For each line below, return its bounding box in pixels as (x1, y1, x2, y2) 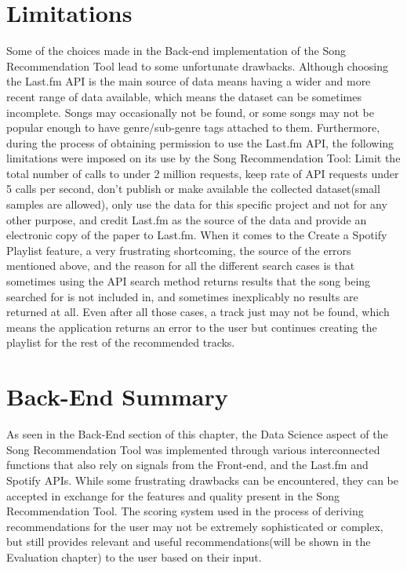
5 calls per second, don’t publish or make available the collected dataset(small (6, 180, 380, 197)
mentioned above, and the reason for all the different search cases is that (6, 257, 355, 274)
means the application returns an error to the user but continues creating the (6, 318, 377, 335)
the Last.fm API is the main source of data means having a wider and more (6, 73, 371, 89)
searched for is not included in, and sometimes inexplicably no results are (6, 288, 358, 304)
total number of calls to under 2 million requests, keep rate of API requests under (6, 165, 399, 181)
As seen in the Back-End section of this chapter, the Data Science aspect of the (6, 426, 388, 442)
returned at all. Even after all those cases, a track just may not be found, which (6, 304, 390, 320)
